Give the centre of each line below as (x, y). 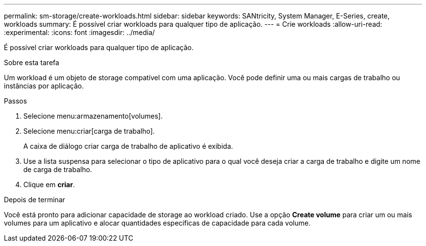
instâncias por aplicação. (44, 86)
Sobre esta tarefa (32, 62)
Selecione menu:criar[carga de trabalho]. (89, 131)
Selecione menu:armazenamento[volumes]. (93, 116)
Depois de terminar (35, 200)
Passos (16, 101)
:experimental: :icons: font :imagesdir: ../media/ (80, 32)
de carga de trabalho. (58, 169)
